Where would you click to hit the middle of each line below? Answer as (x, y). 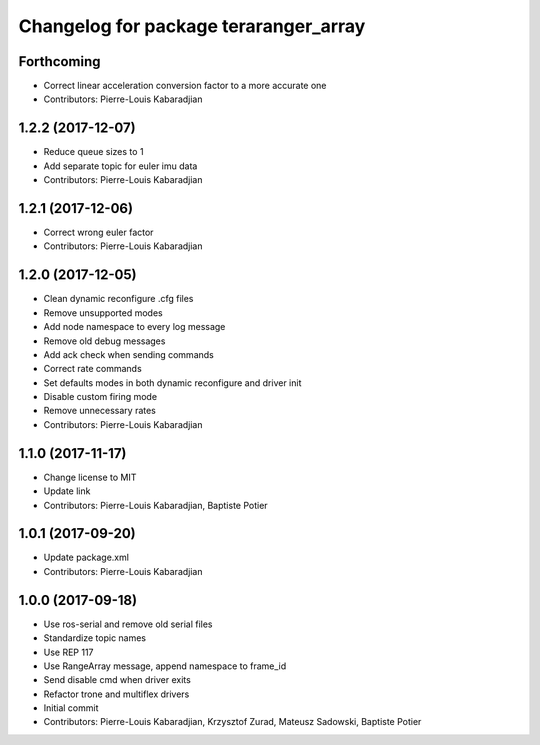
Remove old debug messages (104, 341)
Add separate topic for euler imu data (120, 166)
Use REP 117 (68, 652)
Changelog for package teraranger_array (192, 26)
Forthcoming (59, 61)
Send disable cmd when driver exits (117, 680)
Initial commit (71, 708)
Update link (67, 491)
